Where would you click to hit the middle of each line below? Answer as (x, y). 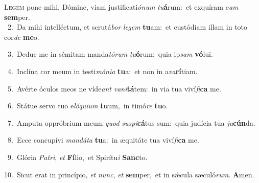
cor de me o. (22, 37)
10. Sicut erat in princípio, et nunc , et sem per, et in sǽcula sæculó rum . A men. (129, 174)
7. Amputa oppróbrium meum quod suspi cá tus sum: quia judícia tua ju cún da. (131, 122)
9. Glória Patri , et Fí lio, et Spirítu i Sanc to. (77, 157)
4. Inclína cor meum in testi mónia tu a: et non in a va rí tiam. (102, 71)
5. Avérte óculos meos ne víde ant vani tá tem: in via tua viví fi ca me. (114, 88)
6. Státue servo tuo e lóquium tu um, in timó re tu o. (88, 106)
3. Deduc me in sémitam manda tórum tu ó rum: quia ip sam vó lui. (110, 54)
